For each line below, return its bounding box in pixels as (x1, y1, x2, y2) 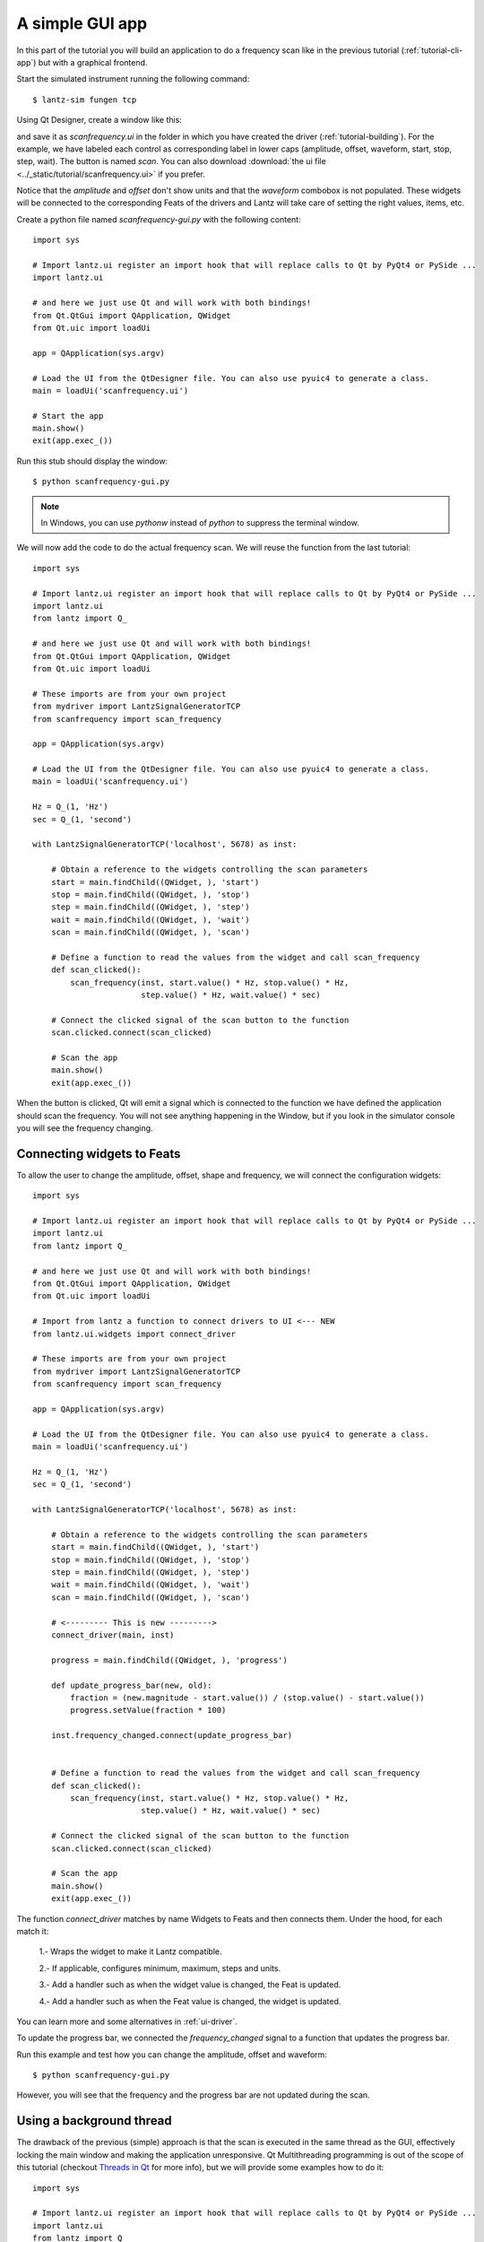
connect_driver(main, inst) (50, 1629, 175, 1640)
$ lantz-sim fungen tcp (32, 94, 137, 105)
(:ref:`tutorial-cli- (401, 45, 463, 56)
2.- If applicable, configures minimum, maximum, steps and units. (39, 1962, 281, 1973)
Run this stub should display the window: (16, 456, 169, 466)
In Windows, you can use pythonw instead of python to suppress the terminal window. (40, 517, 359, 528)
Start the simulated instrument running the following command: (16, 74, 250, 84)
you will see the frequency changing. (16, 1123, 153, 1134)
